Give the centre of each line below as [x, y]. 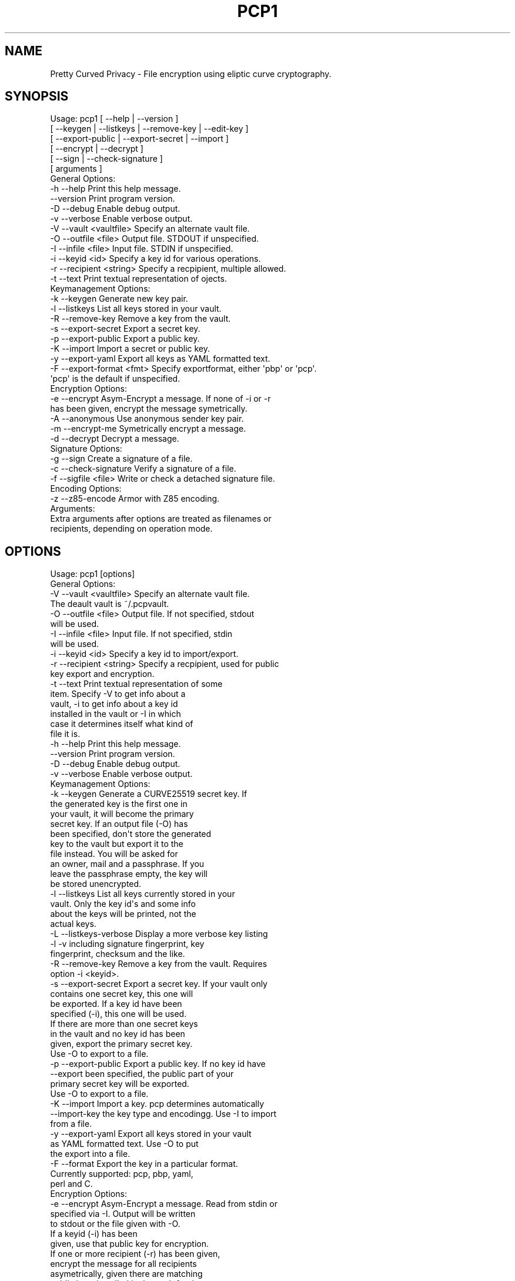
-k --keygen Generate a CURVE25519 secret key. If [149, 794]
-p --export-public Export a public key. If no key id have [158, 1064]
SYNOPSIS [37, 96]
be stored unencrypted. [96, 884]
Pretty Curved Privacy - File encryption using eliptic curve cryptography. [191, 74]
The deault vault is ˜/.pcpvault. [110, 604]
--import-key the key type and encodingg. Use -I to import [163, 1114]
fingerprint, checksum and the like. [118, 954]
